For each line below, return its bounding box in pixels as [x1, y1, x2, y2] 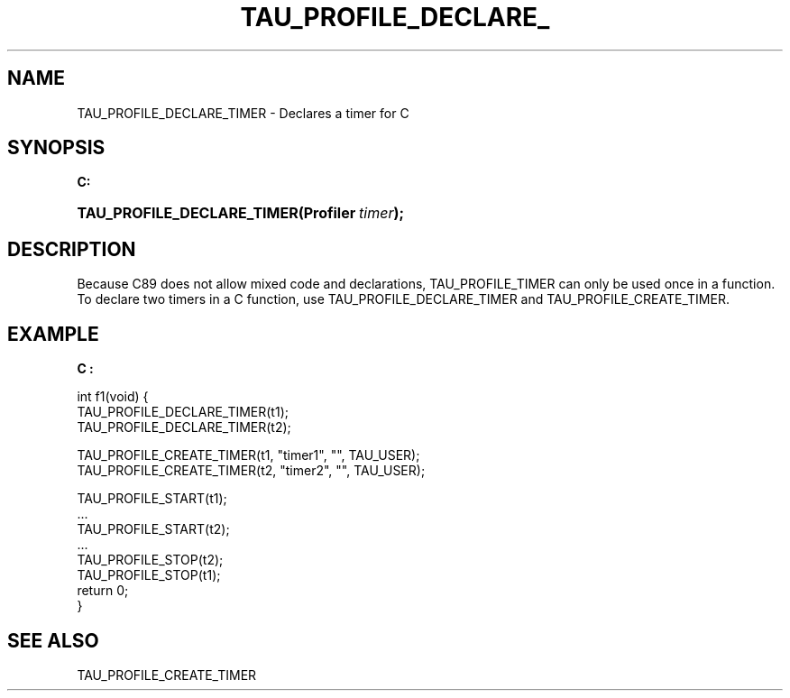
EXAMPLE [7, 322, 99, 345]
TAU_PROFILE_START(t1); [77, 491, 227, 507]
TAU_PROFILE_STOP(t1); [77, 567, 221, 583]
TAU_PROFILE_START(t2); [77, 521, 230, 537]
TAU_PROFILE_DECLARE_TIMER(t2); [77, 419, 291, 436]
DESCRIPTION [7, 237, 136, 261]
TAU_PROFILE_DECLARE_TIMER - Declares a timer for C [77, 105, 409, 121]
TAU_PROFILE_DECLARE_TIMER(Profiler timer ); [77, 204, 404, 223]
